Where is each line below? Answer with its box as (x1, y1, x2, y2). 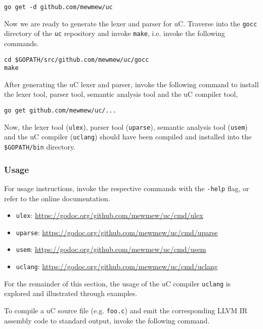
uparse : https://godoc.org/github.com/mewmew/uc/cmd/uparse (16, 227, 218, 237)
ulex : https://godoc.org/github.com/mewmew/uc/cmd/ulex (16, 210, 203, 221)
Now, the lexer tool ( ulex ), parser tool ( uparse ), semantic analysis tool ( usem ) (4, 121, 248, 132)
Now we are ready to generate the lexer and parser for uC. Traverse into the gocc (4, 18, 257, 28)
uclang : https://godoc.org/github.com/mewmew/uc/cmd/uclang (16, 261, 218, 272)
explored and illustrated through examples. (4, 288, 138, 299)
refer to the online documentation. (4, 193, 110, 203)
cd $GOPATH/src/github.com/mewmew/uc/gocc (4, 56, 149, 63)
